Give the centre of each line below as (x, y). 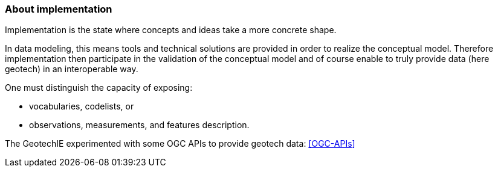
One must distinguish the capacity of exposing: (99, 88)
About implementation (59, 9)
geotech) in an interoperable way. (72, 69)
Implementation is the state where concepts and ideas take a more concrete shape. (171, 30)
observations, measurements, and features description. (139, 125)
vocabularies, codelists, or (82, 106)
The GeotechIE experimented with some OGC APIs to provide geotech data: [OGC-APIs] (180, 144)
